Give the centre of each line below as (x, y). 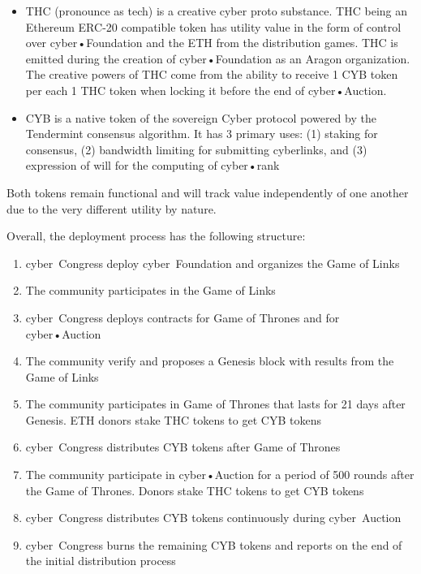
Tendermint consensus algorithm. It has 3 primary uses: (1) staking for (202, 134)
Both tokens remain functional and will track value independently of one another (208, 192)
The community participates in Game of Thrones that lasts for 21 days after (215, 404)
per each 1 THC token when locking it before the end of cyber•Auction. (206, 90)
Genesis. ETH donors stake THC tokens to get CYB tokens (173, 419)
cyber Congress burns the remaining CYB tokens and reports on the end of (214, 544)
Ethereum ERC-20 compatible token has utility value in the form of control (213, 26)
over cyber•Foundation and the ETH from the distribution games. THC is (212, 43)
